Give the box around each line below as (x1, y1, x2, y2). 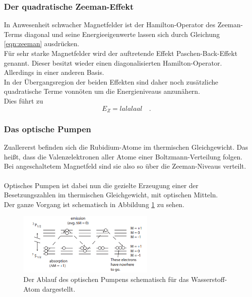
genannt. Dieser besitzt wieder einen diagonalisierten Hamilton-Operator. (4, 57, 222, 68)
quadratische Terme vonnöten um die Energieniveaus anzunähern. (4, 86, 200, 96)
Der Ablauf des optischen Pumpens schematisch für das (23, 274, 189, 284)
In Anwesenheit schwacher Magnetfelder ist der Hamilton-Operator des (4, 19, 216, 30)
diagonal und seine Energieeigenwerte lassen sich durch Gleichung (24, 29, 220, 39)
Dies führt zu (4, 95, 43, 105)
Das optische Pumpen (4, 122, 91, 135)
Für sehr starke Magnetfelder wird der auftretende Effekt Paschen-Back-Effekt (4, 48, 237, 58)
